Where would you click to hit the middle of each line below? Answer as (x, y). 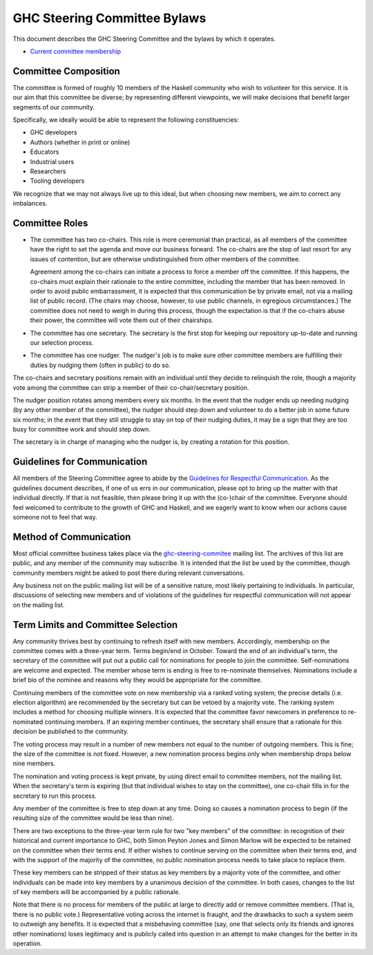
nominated (28, 722)
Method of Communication (72, 537)
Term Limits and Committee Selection (95, 624)
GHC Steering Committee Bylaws (109, 18)
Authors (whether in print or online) (80, 142)
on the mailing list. (39, 605)
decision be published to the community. (71, 731)
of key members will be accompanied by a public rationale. (97, 892)
